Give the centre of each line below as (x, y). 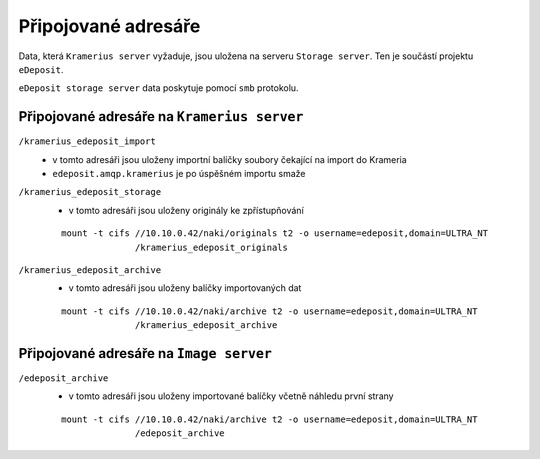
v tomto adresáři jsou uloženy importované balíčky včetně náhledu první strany (231, 396)
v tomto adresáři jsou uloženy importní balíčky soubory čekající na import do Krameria (229, 159)
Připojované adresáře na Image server (145, 353)
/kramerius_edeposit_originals (212, 247)
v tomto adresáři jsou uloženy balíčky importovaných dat (185, 288)
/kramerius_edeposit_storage (90, 192)
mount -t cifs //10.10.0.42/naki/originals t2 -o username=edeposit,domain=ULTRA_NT (275, 233)
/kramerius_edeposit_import (87, 141)
